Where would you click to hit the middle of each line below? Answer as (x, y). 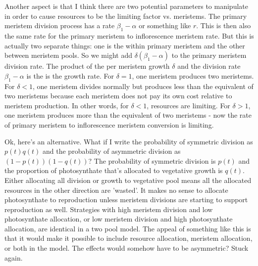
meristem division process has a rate (60, 25)
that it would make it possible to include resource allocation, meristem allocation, (129, 238)
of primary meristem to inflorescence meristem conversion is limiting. (109, 124)
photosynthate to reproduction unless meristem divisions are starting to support (126, 199)
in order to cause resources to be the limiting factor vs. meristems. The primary (126, 16)
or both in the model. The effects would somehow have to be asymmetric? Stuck (127, 248)
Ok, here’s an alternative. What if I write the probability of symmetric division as (129, 141)
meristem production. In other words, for (67, 105)
